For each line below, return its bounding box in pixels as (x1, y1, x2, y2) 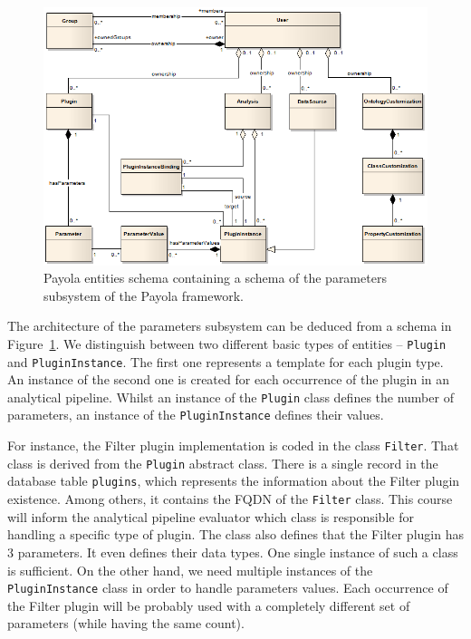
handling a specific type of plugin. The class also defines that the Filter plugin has (7, 525, 464, 544)
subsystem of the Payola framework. (43, 286, 244, 305)
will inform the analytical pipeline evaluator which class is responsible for (7, 507, 414, 526)
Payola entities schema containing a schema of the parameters (43, 268, 387, 287)
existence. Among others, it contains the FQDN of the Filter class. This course (7, 489, 453, 508)
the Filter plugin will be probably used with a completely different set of (7, 595, 410, 615)
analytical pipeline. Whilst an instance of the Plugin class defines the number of (7, 387, 454, 406)
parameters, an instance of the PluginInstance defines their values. (7, 405, 384, 424)
